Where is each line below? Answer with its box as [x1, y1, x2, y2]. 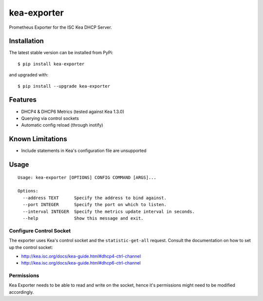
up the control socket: [9, 244, 53, 250]
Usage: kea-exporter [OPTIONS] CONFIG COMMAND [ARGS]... [18, 174, 157, 180]
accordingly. [9, 289, 34, 295]
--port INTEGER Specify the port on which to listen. [22, 202, 167, 207]
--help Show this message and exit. [22, 215, 144, 221]
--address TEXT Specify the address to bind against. [22, 195, 167, 201]
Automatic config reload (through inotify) [21, 122, 103, 128]
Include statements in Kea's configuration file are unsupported [21, 148, 147, 153]
